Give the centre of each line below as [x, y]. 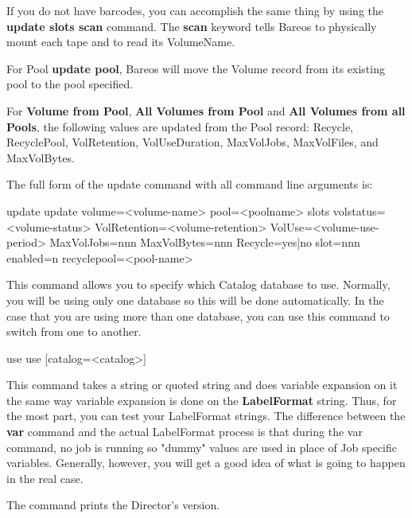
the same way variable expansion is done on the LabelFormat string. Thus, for [202, 400]
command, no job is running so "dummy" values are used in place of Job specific [202, 447]
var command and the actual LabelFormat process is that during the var [185, 432]
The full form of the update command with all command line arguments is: [190, 184]
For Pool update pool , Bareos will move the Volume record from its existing [196, 68]
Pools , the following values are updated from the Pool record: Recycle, [180, 126]
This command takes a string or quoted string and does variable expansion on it [202, 385]
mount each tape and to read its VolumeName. [121, 42]
